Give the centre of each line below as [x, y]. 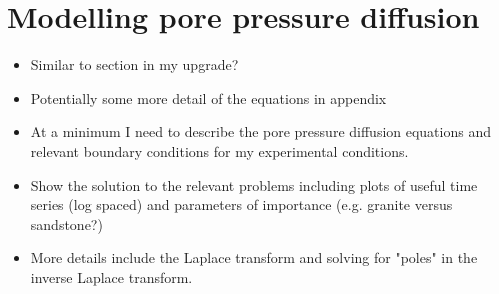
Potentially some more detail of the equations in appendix [208, 97]
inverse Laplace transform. [111, 276]
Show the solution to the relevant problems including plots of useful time [254, 184]
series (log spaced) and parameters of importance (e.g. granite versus [241, 204]
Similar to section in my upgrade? [134, 64]
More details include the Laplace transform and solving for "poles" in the [254, 257]
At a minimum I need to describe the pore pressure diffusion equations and [260, 131]
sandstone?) [66, 223]
